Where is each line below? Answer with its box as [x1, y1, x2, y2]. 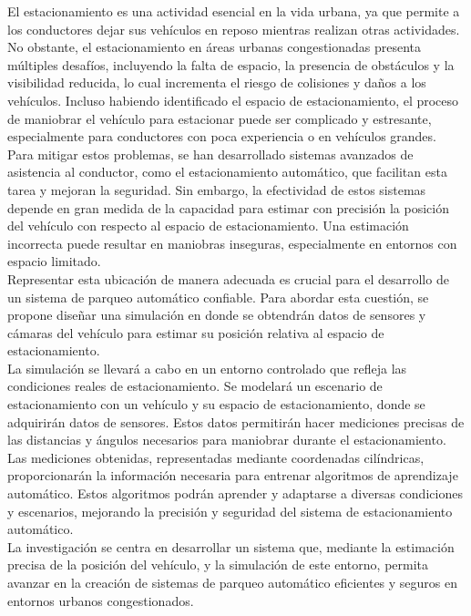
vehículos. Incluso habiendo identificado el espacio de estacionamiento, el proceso [7, 90, 459, 109]
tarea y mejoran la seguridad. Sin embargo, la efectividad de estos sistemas [7, 180, 426, 199]
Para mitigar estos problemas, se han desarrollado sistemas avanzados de [7, 144, 414, 163]
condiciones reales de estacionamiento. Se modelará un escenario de [7, 376, 383, 395]
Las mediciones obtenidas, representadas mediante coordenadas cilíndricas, [7, 447, 425, 467]
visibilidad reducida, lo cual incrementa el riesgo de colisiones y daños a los [7, 73, 426, 92]
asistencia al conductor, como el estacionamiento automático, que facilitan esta [7, 162, 447, 181]
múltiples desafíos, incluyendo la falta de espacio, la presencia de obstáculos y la [7, 55, 455, 74]
